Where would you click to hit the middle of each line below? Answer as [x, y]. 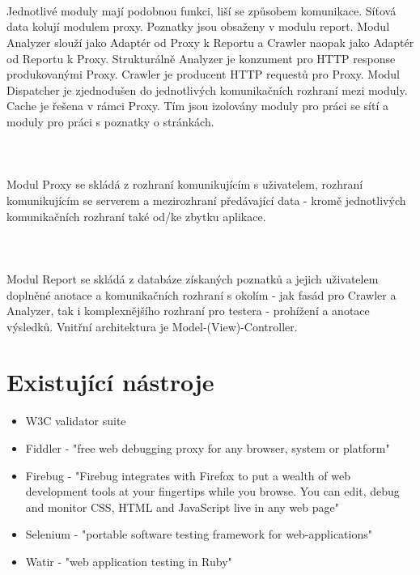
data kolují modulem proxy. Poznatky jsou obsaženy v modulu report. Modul [198, 26]
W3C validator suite [76, 421]
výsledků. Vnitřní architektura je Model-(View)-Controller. [152, 326]
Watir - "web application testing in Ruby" [129, 561]
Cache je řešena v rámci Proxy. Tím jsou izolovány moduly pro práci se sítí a [197, 106]
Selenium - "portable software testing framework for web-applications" [199, 534]
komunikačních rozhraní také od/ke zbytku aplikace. [136, 216]
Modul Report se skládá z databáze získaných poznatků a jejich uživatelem [193, 278]
